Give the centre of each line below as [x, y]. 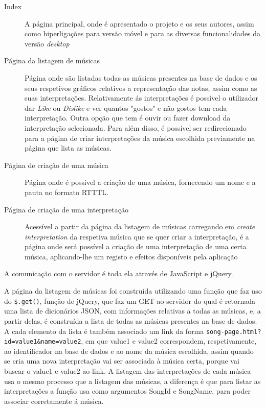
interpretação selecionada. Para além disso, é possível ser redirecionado [136, 127]
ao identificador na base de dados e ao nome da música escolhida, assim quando [129, 351]
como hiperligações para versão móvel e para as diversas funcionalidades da [143, 33]
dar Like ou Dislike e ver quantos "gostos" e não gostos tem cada [126, 107]
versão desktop [47, 43]
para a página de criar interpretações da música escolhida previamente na [140, 138]
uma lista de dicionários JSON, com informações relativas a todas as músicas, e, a [132, 311]
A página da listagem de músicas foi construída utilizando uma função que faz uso [133, 291]
